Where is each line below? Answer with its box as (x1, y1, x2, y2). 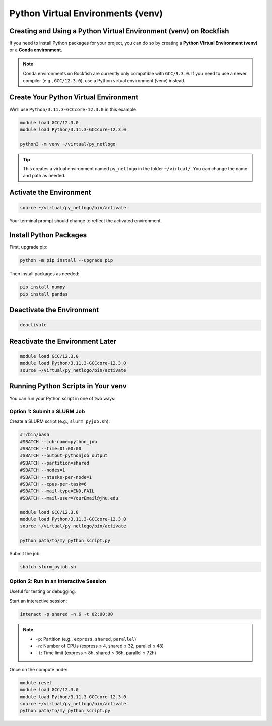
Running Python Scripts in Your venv (9, 382, 127, 390)
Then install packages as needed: (9, 271, 80, 277)
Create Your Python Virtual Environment (9, 93, 139, 102)
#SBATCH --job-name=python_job (20, 439, 98, 444)
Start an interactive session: (9, 598, 67, 604)
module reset (20, 680, 52, 685)
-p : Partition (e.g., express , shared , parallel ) (35, 636, 137, 642)
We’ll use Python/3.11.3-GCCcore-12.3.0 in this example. (9, 106, 138, 112)
